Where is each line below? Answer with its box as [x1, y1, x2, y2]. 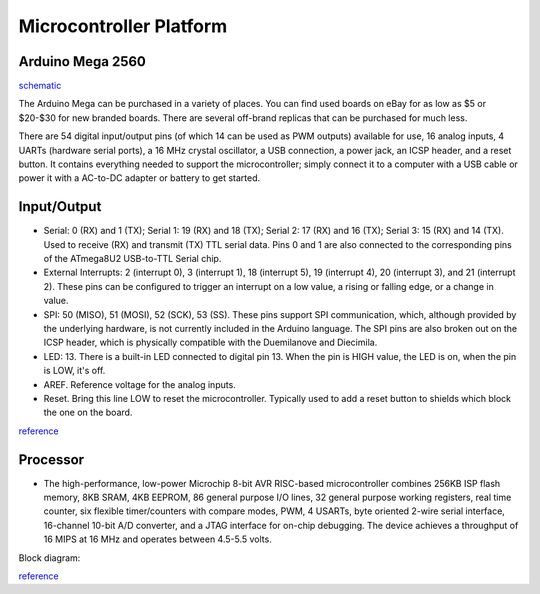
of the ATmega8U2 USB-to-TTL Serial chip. [43, 253, 222, 265]
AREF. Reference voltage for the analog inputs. [43, 378, 237, 390]
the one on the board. [43, 406, 133, 419]
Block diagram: [18, 551, 81, 564]
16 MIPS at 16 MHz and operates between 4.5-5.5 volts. [43, 533, 272, 545]
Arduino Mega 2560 [18, 53, 147, 70]
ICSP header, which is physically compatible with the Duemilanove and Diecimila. [43, 336, 378, 349]
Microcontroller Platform [18, 15, 228, 37]
